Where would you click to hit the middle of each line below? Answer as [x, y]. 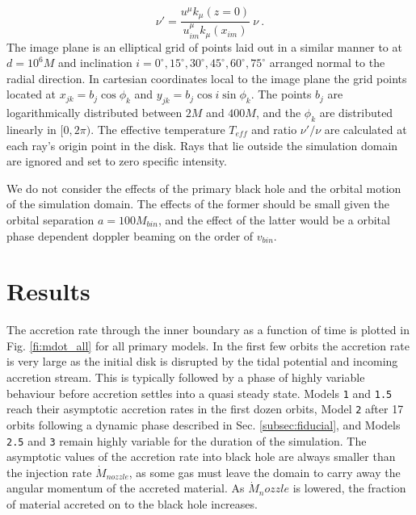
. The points [281, 94]
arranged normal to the [327, 63]
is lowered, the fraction [349, 488]
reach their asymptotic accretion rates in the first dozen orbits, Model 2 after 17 [205, 409]
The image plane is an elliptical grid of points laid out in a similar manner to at [204, 46]
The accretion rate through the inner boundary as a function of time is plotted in [208, 330]
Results [48, 291]
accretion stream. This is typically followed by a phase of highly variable [186, 377]
